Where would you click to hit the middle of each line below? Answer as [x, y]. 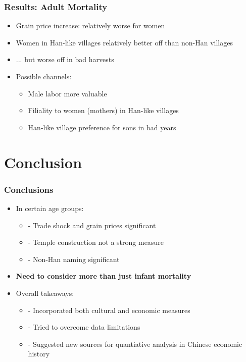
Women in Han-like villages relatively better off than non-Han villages [124, 42]
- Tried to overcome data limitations [84, 327]
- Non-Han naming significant [74, 259]
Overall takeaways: [45, 293]
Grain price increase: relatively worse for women [90, 25]
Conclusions [29, 189]
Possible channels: [44, 76]
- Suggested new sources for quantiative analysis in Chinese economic [135, 344]
